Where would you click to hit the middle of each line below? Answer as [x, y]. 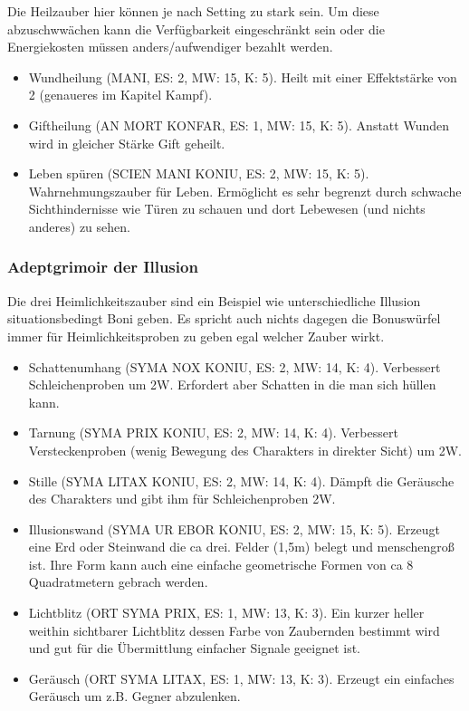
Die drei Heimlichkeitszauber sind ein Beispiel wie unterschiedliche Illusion [214, 300]
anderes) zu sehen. [79, 226]
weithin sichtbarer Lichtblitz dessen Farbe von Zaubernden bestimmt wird [234, 630]
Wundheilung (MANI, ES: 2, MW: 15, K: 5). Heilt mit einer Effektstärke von [243, 77]
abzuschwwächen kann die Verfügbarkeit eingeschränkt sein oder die [196, 29]
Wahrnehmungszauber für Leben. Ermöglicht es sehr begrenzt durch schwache [245, 191]
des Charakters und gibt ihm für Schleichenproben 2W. [182, 499]
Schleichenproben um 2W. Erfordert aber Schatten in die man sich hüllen [232, 384]
